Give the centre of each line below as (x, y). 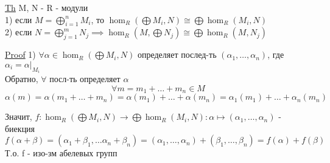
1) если (19, 19)
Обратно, (22, 79)
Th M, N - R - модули (47, 7)
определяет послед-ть (177, 54)
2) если (19, 32)
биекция (20, 128)
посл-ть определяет (85, 79)
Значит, (19, 116)
